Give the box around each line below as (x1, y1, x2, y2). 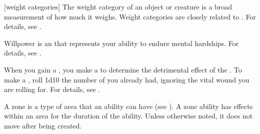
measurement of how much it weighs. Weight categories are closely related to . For (4, 11, 256, 21)
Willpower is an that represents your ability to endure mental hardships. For (4, 37, 239, 48)
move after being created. (4, 120, 82, 130)
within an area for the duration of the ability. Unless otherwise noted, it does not (4, 110, 253, 121)
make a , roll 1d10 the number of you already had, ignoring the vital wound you (4, 74, 249, 84)
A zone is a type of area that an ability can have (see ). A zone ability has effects (4, 100, 253, 111)
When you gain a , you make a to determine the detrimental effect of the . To (4, 64, 242, 74)
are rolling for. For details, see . (4, 84, 100, 94)
